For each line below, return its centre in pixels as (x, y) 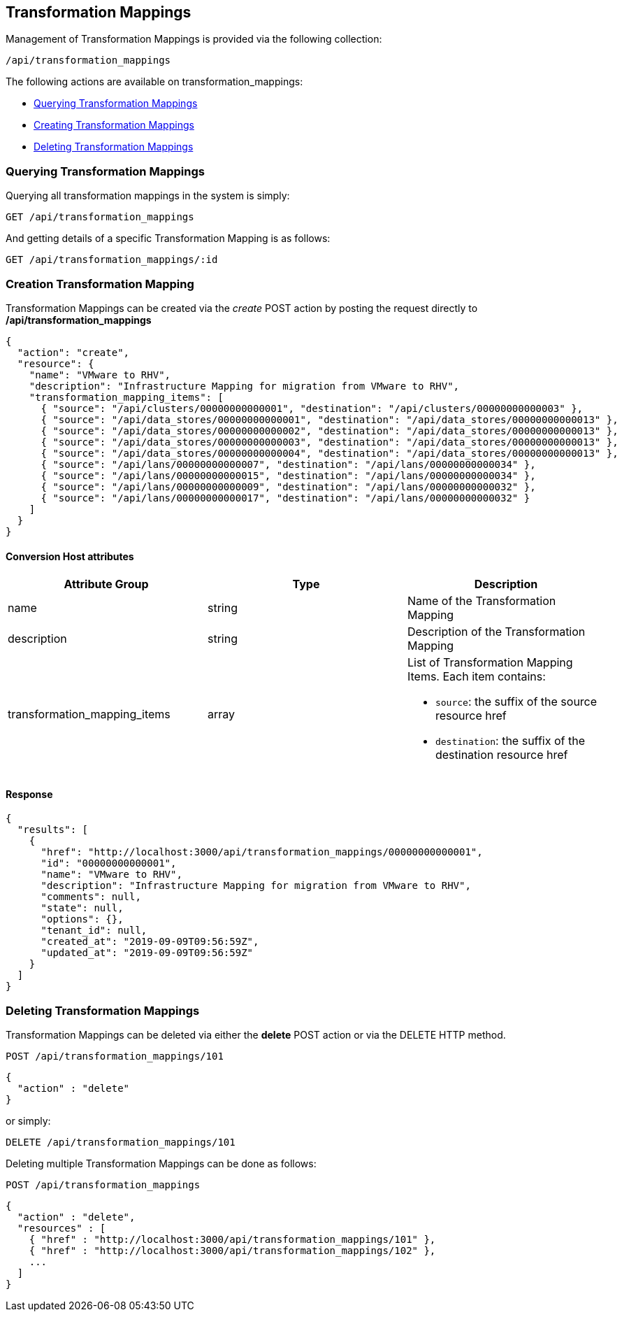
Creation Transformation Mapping (100, 284)
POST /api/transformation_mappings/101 (115, 1056)
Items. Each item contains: (476, 677)
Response (29, 794)
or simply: (28, 1121)
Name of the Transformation (482, 601)
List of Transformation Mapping (490, 663)
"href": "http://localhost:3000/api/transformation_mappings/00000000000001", (262, 852)
